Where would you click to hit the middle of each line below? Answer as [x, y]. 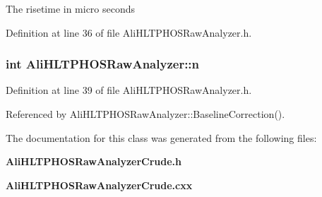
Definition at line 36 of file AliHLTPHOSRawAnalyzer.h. [129, 32]
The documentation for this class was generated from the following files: [161, 137]
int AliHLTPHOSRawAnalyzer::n [103, 64]
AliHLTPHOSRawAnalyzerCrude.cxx [99, 185]
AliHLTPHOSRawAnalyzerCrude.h [94, 161]
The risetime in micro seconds [71, 8]
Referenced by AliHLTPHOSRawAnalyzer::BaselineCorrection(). [145, 114]
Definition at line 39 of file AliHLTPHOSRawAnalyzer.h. [129, 90]
